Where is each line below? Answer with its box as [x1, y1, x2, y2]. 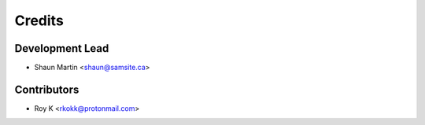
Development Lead [14, 42, 109, 55]
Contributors [14, 83, 79, 96]
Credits [14, 12, 65, 29]
